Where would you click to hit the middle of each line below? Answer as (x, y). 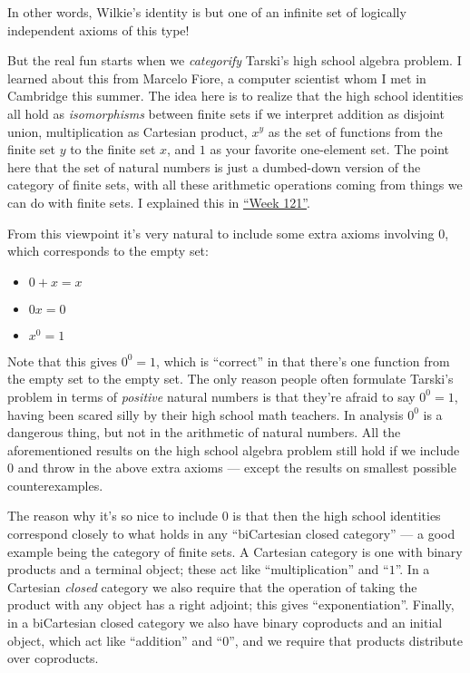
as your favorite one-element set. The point (329, 149)
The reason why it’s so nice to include (113, 516)
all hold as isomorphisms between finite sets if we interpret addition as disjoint (226, 113)
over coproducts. (53, 658)
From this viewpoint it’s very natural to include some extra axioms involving (221, 233)
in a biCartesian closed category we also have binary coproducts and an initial (225, 623)
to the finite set (113, 149)
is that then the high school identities (337, 516)
